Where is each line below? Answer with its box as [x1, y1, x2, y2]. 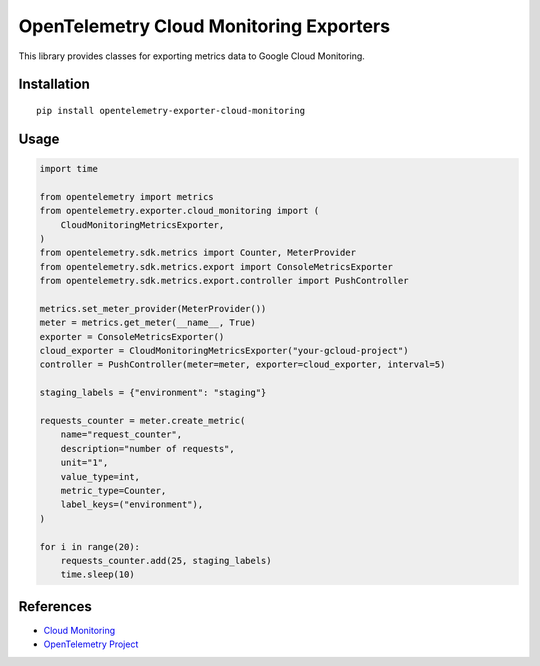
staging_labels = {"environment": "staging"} [39, 387, 267, 399]
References [18, 598, 92, 615]
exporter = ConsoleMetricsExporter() [39, 331, 225, 342]
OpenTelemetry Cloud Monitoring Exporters [18, 15, 390, 37]
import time [39, 163, 99, 174]
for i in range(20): [39, 541, 140, 552]
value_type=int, [60, 471, 140, 482]
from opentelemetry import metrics [39, 191, 214, 202]
